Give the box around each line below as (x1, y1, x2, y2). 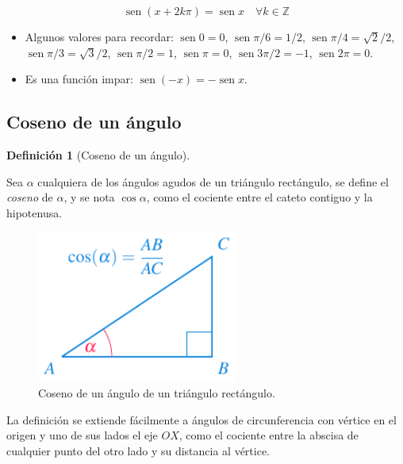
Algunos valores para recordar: (25, 29, 174, 44)
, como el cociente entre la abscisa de (178, 427, 359, 443)
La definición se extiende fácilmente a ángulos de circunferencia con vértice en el (6, 411, 397, 428)
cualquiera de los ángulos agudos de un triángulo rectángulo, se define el (37, 173, 389, 190)
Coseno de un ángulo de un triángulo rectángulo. (38, 385, 275, 401)
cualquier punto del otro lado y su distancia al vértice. (6, 442, 271, 458)
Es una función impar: (25, 71, 133, 87)
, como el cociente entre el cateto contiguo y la (146, 189, 373, 205)
